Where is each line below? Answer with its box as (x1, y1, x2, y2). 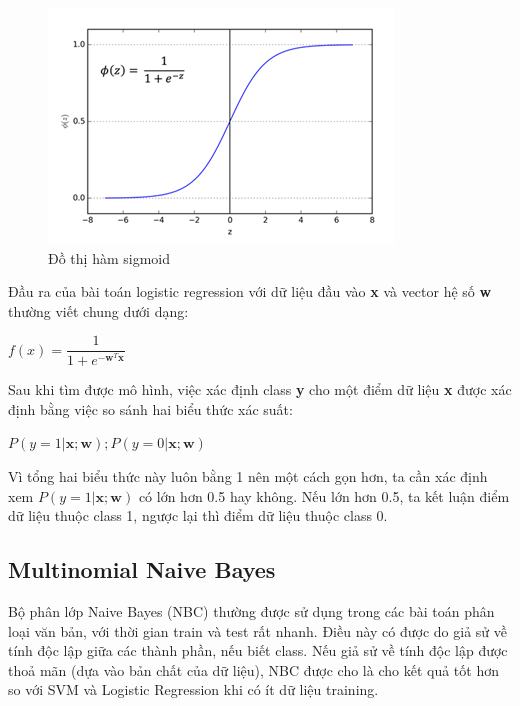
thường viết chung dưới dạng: (8, 300, 189, 321)
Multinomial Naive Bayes (8, 554, 276, 585)
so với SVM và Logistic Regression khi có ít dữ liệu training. (8, 679, 379, 700)
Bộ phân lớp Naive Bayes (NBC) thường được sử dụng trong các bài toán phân (8, 600, 495, 621)
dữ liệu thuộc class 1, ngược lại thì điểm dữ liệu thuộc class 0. (8, 505, 388, 526)
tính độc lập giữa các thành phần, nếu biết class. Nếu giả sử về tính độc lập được (8, 640, 508, 661)
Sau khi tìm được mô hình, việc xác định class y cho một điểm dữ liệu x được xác (8, 379, 512, 400)
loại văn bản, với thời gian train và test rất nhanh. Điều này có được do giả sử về (8, 620, 507, 641)
